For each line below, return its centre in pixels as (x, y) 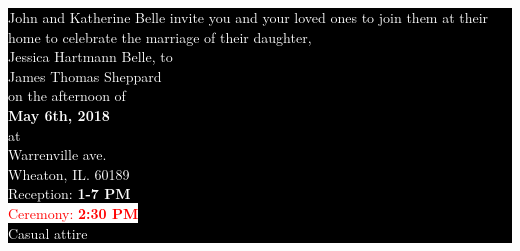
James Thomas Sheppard (85, 75)
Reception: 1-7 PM (69, 193)
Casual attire (48, 232)
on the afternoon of (67, 95)
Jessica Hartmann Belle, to (90, 56)
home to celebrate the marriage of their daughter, (160, 36)
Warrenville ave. (57, 154)
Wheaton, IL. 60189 (69, 173)
